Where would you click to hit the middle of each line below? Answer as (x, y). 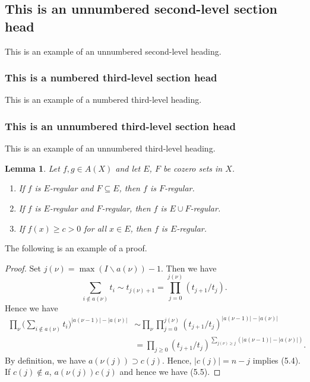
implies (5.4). (276, 360)
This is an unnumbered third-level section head (120, 126)
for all (95, 228)
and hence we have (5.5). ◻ (170, 372)
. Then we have (189, 268)
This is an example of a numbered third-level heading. (103, 100)
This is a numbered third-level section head (111, 78)
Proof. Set (23, 268)
